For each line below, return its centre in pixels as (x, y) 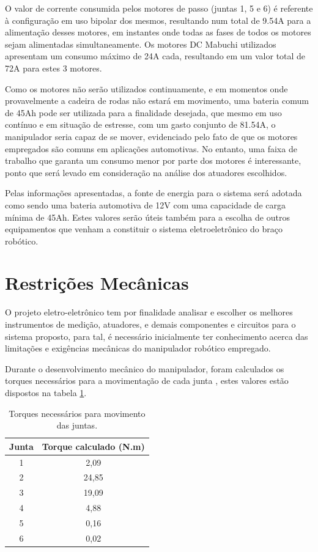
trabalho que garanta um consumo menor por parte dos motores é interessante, (153, 160)
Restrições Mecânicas (97, 283)
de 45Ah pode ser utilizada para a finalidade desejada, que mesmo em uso (143, 112)
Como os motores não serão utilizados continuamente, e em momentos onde (146, 88)
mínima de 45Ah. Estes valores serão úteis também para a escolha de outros (147, 217)
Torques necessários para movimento (77, 413)
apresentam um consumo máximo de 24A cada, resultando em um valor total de (155, 56)
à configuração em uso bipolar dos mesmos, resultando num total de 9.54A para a (158, 20)
